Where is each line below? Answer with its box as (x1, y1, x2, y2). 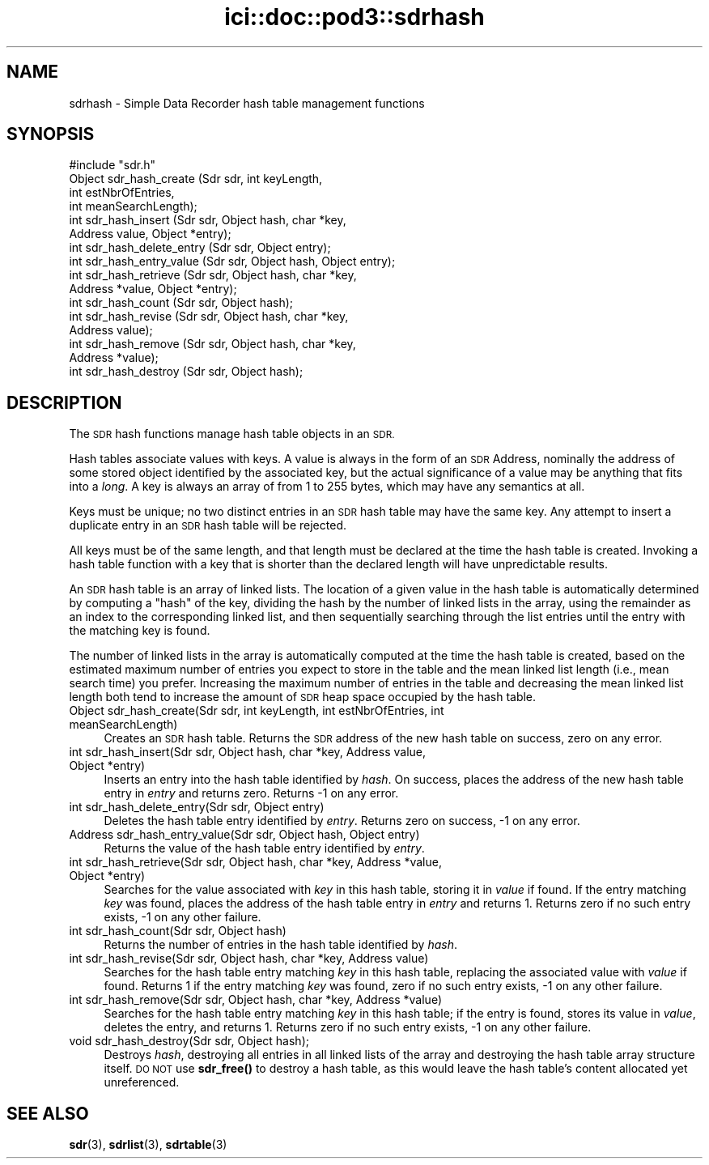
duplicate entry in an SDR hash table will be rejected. (69, 518, 346, 533)
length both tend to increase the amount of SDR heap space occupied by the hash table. (69, 690, 537, 704)
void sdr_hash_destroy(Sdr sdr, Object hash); (69, 1034, 309, 1048)
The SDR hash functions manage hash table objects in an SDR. (69, 427, 395, 441)
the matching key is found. (69, 623, 210, 638)
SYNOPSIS (6, 124, 95, 145)
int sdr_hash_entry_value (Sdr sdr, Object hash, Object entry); (69, 254, 396, 269)
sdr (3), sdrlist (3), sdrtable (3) (69, 1137, 227, 1152)
